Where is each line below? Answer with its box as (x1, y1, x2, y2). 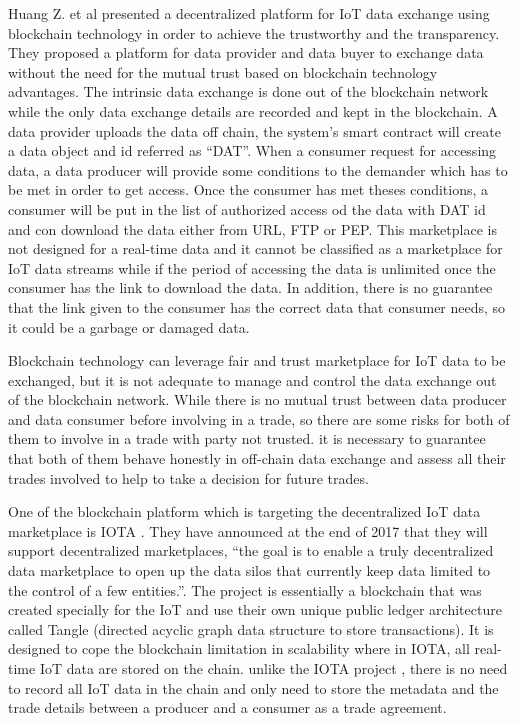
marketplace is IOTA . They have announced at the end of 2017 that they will (8, 520, 488, 541)
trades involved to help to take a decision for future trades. (8, 467, 369, 488)
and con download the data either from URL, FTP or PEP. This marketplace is (8, 218, 497, 239)
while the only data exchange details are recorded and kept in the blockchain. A (8, 100, 498, 121)
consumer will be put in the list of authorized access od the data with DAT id (8, 198, 486, 219)
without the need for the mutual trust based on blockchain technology (8, 61, 438, 82)
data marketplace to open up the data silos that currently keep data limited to (8, 560, 491, 581)
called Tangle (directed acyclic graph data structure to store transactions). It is (8, 618, 494, 639)
